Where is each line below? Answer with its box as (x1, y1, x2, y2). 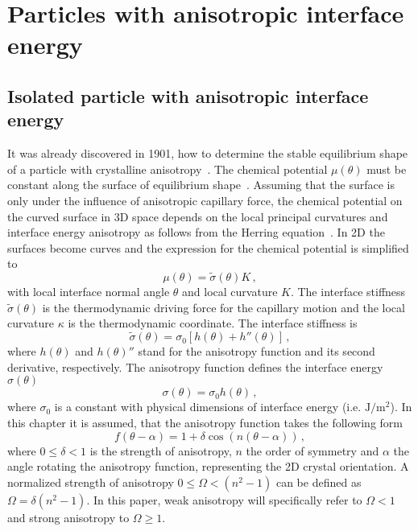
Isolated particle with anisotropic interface (7, 83, 369, 108)
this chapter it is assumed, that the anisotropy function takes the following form (7, 414, 403, 430)
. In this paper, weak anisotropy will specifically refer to (86, 491, 362, 508)
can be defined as (275, 473, 362, 490)
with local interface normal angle (7, 283, 170, 300)
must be (366, 160, 407, 177)
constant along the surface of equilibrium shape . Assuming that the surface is (7, 176, 395, 193)
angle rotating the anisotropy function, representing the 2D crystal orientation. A (7, 458, 409, 475)
